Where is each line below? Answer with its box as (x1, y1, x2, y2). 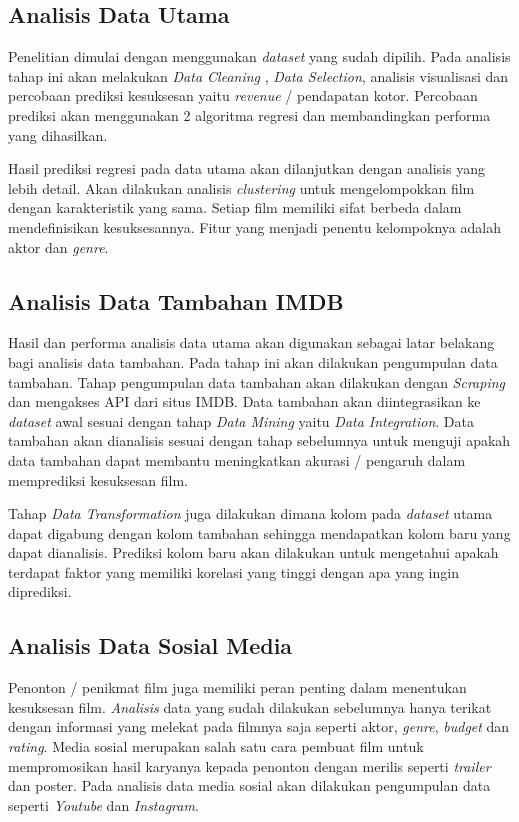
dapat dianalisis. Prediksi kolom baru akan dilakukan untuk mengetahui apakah (8, 542, 499, 563)
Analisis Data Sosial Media (8, 630, 293, 661)
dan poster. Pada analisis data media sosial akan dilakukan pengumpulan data (8, 775, 491, 796)
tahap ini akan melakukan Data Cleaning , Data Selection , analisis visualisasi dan (8, 65, 509, 86)
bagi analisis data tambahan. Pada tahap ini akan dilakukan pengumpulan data (8, 351, 498, 372)
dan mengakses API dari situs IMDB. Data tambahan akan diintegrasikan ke (8, 391, 481, 412)
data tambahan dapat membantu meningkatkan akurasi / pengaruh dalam (8, 449, 466, 470)
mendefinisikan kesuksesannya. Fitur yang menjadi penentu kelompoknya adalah (8, 216, 501, 237)
